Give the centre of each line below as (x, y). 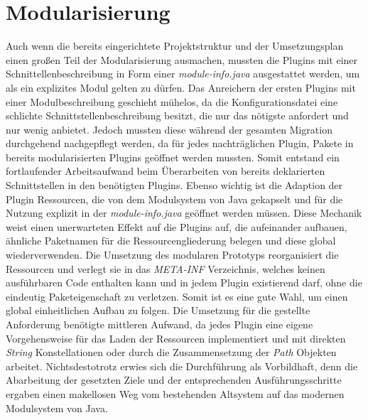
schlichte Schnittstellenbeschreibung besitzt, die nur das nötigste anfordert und (177, 115)
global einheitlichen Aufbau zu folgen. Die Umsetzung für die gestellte (158, 310)
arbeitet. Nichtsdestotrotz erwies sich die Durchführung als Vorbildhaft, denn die (182, 366)
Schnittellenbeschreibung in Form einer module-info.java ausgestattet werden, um (183, 74)
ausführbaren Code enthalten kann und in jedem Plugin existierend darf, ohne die (184, 282)
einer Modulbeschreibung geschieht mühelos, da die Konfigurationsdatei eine (172, 101)
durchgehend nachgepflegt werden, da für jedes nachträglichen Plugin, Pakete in (180, 143)
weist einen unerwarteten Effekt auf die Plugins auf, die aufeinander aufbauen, (177, 226)
